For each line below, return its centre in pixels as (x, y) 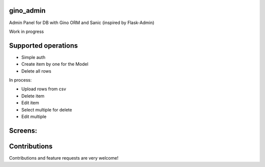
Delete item (33, 96)
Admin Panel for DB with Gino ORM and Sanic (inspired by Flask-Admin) (82, 23)
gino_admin (27, 11)
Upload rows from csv (44, 89)
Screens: (23, 130)
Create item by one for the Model (55, 64)
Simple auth (33, 57)
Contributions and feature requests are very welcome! (64, 158)
